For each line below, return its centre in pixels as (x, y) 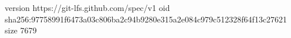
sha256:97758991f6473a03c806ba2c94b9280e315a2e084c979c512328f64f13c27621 (146, 19)
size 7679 (21, 30)
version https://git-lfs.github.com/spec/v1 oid (87, 7)
